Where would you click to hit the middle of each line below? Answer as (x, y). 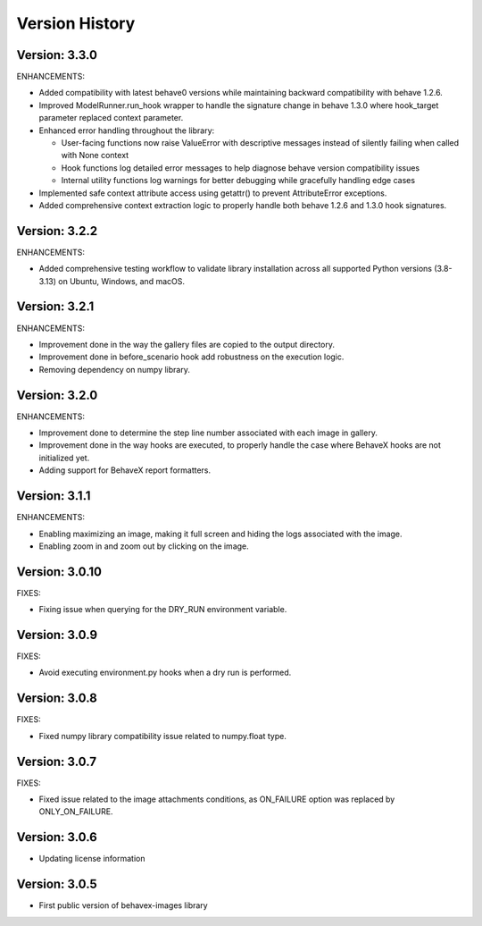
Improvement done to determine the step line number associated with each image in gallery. (208, 433)
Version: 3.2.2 (57, 231)
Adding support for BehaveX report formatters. (125, 470)
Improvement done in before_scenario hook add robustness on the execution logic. (191, 357)
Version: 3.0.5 (57, 884)
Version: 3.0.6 (57, 837)
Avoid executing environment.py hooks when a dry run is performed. (165, 673)
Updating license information (92, 859)
